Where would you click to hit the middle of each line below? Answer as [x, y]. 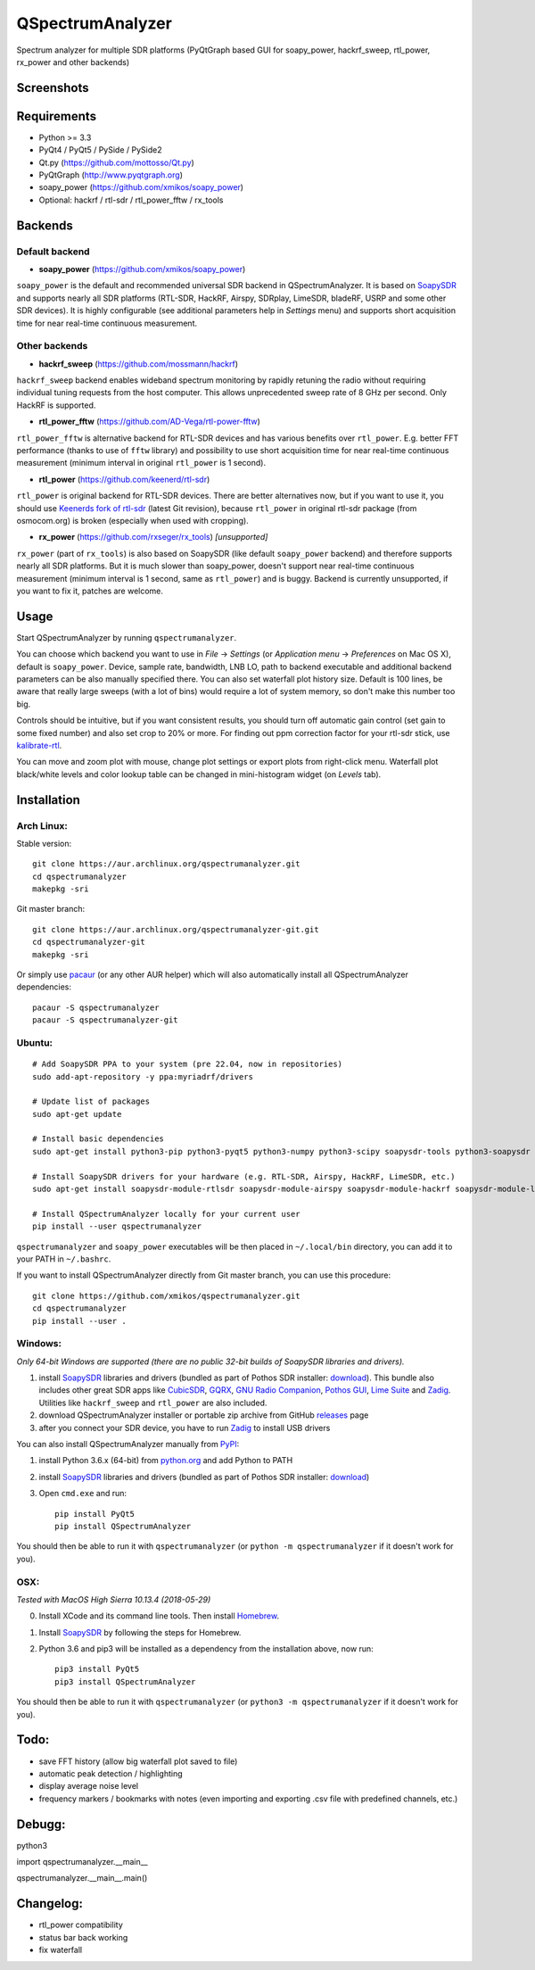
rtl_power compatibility [81, 1925]
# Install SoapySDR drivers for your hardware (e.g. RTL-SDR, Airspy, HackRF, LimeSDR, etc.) [244, 1176]
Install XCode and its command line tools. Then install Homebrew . [159, 1616]
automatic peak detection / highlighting [111, 1773]
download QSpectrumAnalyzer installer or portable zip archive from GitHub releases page [204, 1415]
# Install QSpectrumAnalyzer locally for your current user [166, 1214]
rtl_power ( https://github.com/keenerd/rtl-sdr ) [124, 479]
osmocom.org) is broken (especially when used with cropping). [132, 520]
